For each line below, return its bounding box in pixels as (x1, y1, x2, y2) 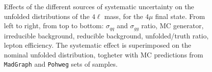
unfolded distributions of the (4, 11, 90, 21)
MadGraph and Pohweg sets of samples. (4, 59, 118, 69)
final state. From (155, 11, 205, 21)
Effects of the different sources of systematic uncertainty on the (4, 1, 194, 11)
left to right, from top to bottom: (4, 20, 104, 31)
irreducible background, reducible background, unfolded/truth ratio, (4, 30, 209, 40)
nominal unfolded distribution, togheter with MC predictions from (4, 49, 203, 59)
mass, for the (104, 11, 143, 21)
